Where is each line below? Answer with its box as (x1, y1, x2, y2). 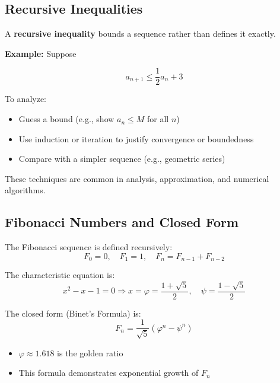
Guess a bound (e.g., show (18, 113, 114, 125)
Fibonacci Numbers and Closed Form (5, 213, 239, 231)
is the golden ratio (57, 346, 123, 359)
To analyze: (5, 92, 46, 105)
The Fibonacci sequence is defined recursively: (5, 241, 173, 253)
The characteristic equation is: (5, 269, 115, 281)
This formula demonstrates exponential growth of (18, 366, 199, 379)
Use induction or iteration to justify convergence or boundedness (18, 132, 254, 145)
